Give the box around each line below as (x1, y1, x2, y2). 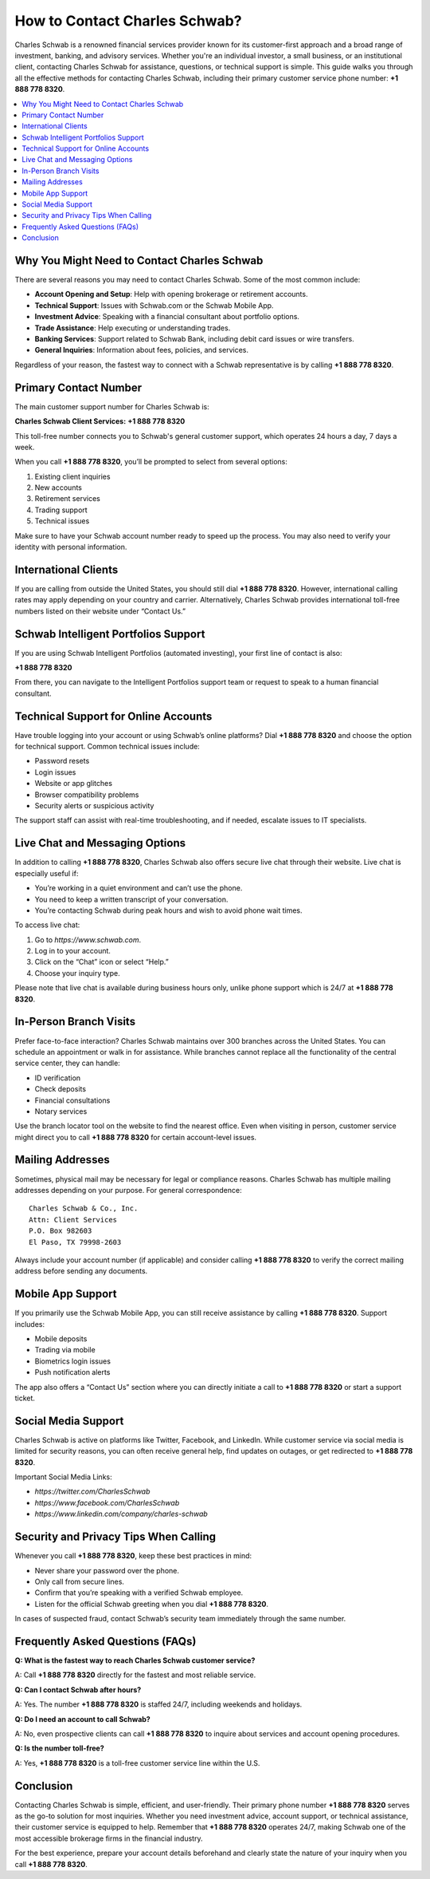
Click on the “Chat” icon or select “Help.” (34, 957, 169, 967)
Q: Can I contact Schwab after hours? (14, 1684, 142, 1695)
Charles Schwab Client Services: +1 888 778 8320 (14, 416, 186, 426)
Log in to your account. (34, 946, 111, 956)
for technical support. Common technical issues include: (14, 742, 201, 752)
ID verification (34, 1073, 81, 1083)
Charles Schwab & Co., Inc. (29, 1204, 139, 1213)
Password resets (34, 756, 90, 766)
